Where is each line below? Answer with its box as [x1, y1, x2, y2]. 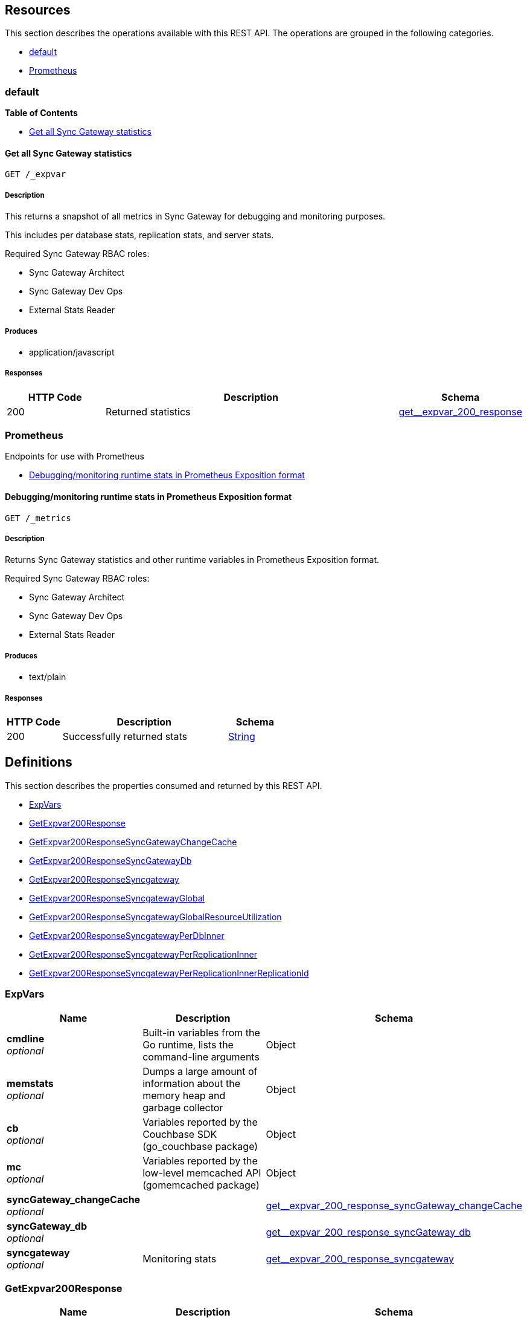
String [228, 730, 255, 743]
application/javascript [29, 346, 115, 357]
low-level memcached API [142, 1166, 261, 1179]
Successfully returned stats [62, 730, 188, 743]
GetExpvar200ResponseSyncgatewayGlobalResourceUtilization [29, 911, 282, 922]
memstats [7, 1077, 54, 1089]
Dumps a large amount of [142, 1065, 258, 1077]
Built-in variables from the [142, 1026, 260, 1039]
